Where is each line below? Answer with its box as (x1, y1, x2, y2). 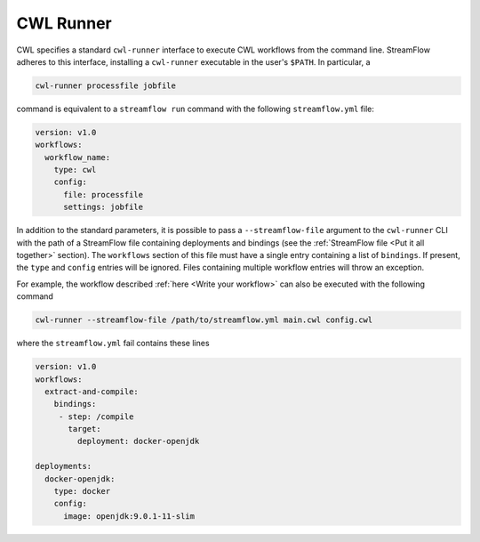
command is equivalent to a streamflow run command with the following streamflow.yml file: (16, 103, 375, 114)
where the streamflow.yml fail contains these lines (16, 338, 210, 349)
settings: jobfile (63, 202, 144, 213)
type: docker (53, 486, 111, 497)
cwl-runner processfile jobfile (35, 80, 177, 91)
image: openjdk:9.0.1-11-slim (63, 511, 196, 521)
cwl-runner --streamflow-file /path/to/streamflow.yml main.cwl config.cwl (35, 315, 373, 325)
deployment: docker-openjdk (76, 436, 200, 447)
